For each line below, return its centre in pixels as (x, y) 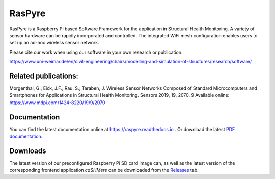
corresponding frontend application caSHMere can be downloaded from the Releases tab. (104, 170)
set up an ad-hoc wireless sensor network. (54, 43)
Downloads (28, 151)
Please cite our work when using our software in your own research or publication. (96, 52)
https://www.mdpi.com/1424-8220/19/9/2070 (57, 103)
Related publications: (44, 76)
